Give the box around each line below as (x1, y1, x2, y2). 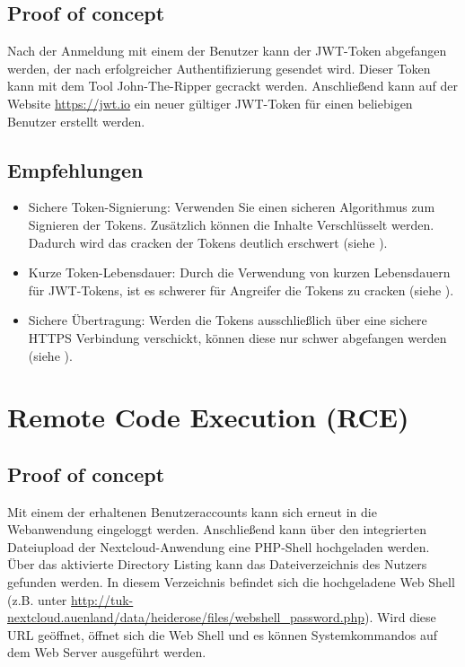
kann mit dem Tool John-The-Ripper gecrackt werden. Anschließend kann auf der (7, 76, 458, 95)
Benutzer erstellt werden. (7, 111, 145, 130)
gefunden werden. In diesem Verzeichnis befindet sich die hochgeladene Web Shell (7, 573, 455, 592)
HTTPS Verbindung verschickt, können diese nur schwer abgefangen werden (28, 328, 447, 347)
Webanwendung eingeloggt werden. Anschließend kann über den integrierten (7, 520, 426, 539)
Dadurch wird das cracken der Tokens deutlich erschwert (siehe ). (28, 233, 388, 251)
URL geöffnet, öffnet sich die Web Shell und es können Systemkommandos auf (7, 625, 438, 644)
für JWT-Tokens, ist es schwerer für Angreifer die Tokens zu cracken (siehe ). (28, 280, 454, 299)
